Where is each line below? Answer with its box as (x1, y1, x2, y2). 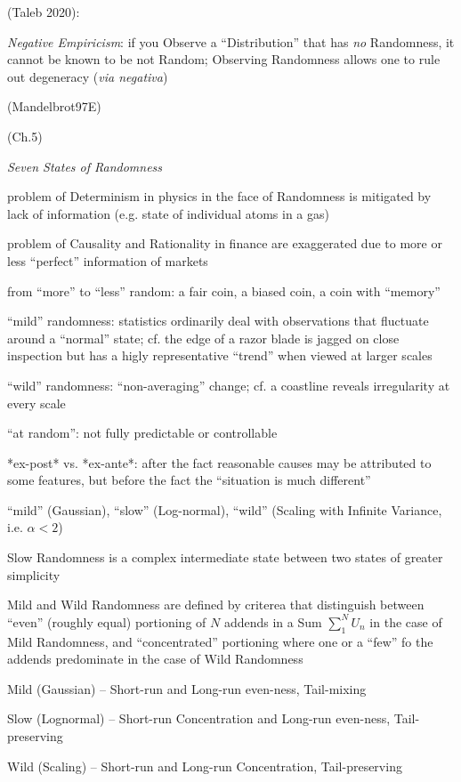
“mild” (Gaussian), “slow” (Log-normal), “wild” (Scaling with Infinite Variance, (7, 500, 442, 519)
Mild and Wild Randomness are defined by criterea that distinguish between (7, 595, 425, 614)
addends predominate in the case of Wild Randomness (7, 649, 303, 668)
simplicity (7, 565, 61, 584)
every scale (7, 393, 66, 412)
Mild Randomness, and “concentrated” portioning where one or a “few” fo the (7, 632, 433, 650)
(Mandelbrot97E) (7, 97, 101, 116)
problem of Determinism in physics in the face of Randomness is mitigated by (7, 187, 432, 206)
